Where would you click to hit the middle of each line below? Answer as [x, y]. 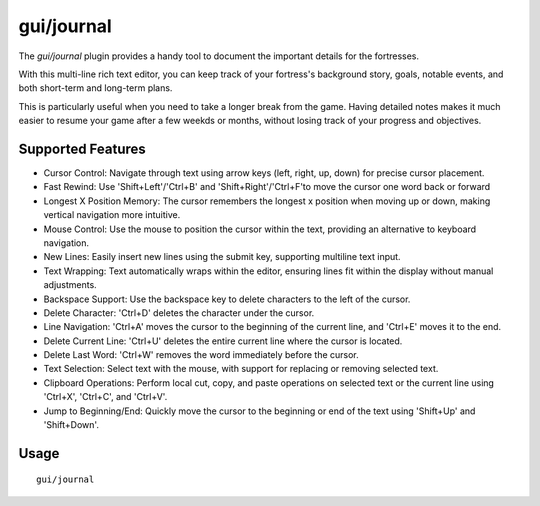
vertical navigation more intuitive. [112, 215]
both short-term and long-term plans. [95, 88]
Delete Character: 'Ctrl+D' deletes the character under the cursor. [179, 312]
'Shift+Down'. [71, 425]
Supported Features [82, 148]
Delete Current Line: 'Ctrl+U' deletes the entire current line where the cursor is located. [223, 341]
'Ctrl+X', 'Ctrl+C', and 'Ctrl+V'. [105, 397]
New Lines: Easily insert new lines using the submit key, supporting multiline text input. [222, 257]
